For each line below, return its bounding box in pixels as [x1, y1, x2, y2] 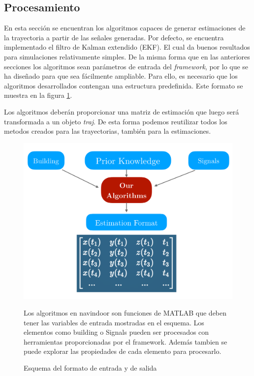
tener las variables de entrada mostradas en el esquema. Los [24, 317, 204, 327]
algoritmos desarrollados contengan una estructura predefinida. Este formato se [4, 80, 243, 90]
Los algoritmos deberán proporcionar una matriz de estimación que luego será [4, 106, 239, 116]
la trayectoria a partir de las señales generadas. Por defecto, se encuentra [4, 32, 224, 42]
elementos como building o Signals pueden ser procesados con [24, 327, 209, 337]
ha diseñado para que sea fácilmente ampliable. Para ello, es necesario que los [4, 71, 238, 81]
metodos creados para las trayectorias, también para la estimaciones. [4, 126, 211, 136]
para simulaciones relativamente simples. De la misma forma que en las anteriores [4, 51, 250, 61]
